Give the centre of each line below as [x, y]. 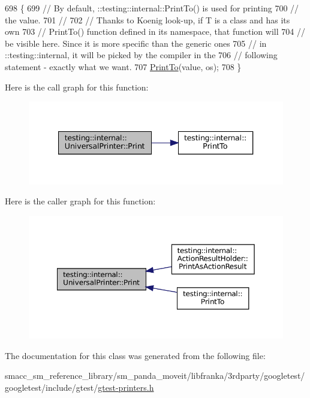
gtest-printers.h [126, 387]
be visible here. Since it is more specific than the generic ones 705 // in [136, 43]
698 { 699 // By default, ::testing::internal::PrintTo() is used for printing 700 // [152, 8]
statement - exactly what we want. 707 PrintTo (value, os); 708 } [123, 66]
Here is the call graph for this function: [77, 87]
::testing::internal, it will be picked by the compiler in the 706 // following [141, 55]
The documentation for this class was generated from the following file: [135, 355]
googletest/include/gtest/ [52, 387]
